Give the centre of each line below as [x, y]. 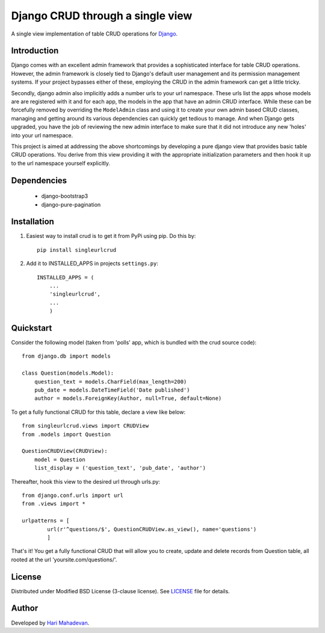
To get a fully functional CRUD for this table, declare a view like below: [98, 412]
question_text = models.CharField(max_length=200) [110, 382]
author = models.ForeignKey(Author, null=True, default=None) [128, 398]
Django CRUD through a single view [102, 16]
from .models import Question [67, 434]
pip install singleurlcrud [77, 250]
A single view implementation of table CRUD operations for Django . [94, 34]
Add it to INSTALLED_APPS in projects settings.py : [92, 263]
